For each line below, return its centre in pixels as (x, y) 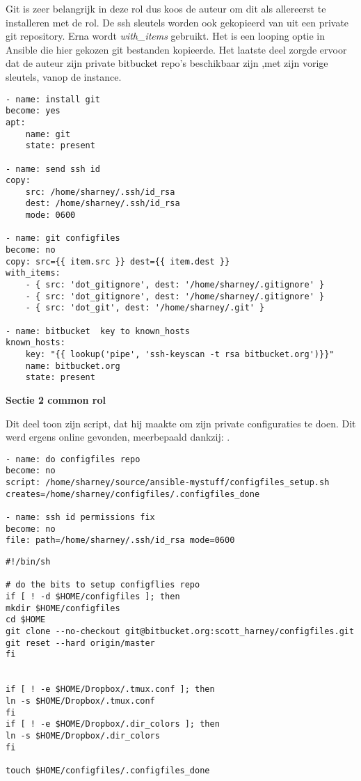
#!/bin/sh (28, 562)
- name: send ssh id (53, 169)
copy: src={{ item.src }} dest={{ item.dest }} (118, 261)
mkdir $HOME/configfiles (63, 608)
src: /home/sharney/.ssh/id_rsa (100, 192)
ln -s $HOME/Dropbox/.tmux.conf (80, 701)
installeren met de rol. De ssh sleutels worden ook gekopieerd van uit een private (177, 22)
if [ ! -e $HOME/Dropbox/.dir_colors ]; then (113, 724)
